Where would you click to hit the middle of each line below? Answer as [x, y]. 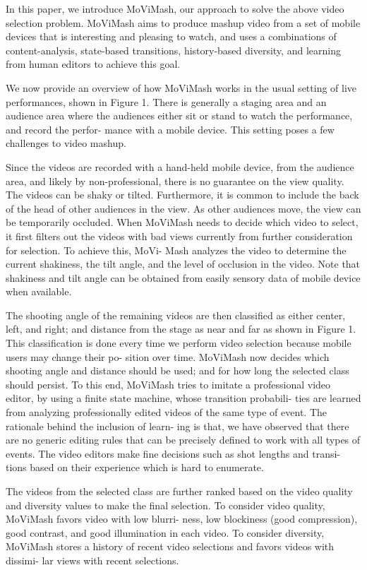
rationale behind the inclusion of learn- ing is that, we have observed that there [178, 426]
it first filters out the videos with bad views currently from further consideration [179, 236]
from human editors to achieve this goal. [93, 64]
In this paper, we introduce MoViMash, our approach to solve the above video [175, 8]
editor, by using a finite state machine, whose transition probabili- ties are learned [183, 398]
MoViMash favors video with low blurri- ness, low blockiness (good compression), [182, 519]
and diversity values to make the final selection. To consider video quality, [166, 505]
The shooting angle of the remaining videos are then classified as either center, [176, 315]
